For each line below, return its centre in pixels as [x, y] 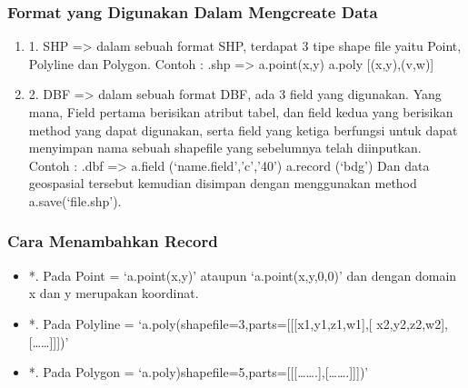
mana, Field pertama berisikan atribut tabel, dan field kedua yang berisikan [241, 112]
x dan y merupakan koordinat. [114, 293]
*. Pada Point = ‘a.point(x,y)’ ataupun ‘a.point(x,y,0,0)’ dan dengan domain [243, 275]
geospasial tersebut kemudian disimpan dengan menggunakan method [223, 183]
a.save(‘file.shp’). [75, 200]
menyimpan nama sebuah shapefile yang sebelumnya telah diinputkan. [225, 148]
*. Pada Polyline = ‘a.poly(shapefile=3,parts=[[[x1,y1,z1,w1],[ [200, 323]
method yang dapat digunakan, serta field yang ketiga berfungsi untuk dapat [243, 129]
